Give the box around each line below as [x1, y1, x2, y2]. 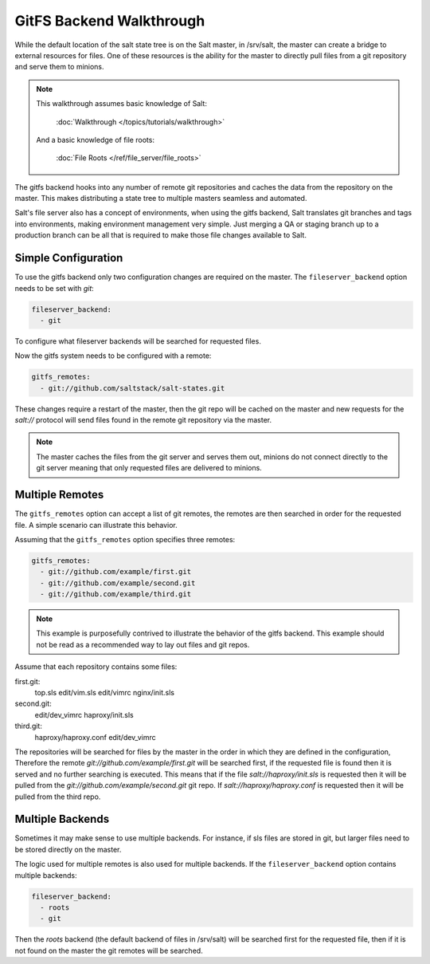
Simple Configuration [14, 251, 123, 265]
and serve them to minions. [14, 62, 104, 72]
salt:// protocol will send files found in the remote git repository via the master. [14, 415, 272, 425]
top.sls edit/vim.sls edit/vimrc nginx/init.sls [34, 687, 175, 697]
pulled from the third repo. [14, 792, 101, 801]
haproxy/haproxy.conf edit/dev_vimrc [34, 732, 156, 742]
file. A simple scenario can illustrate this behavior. [14, 520, 178, 529]
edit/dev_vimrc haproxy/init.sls [34, 710, 135, 719]
